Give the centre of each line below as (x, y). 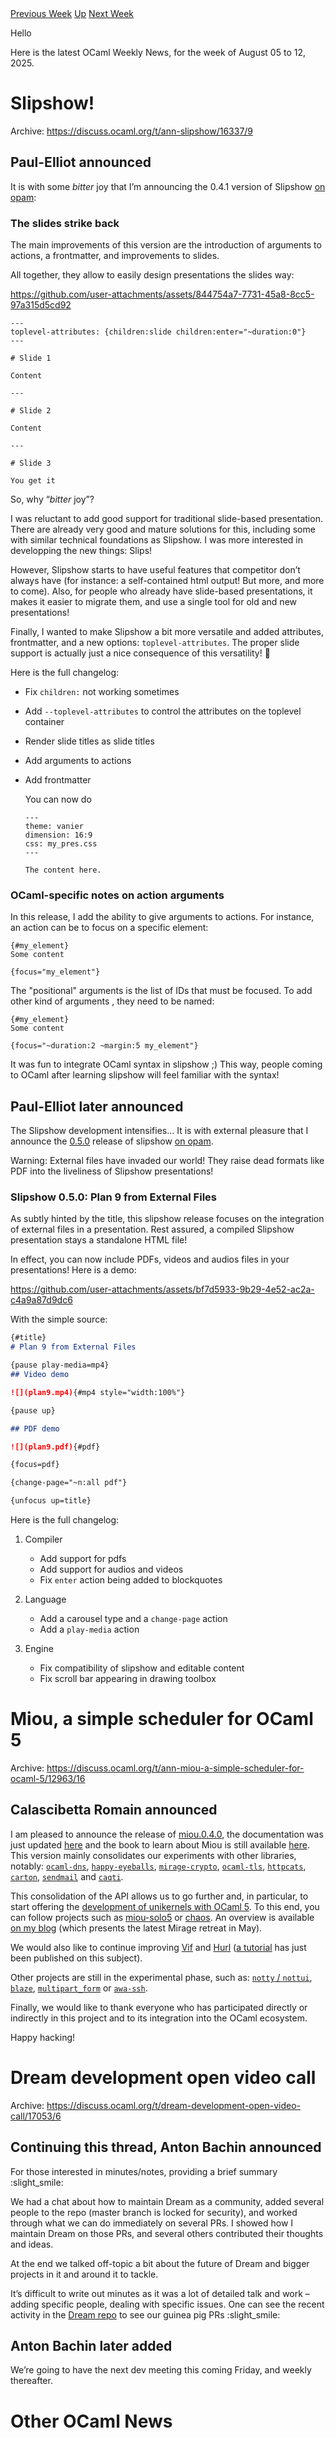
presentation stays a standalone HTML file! (99, 1240)
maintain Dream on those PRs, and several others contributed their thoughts (167, 2233)
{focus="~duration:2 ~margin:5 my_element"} (104, 1046)
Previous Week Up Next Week (72, 13)
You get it (33, 481)
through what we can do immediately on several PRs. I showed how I (152, 2223)
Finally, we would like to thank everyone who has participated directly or (159, 2007)
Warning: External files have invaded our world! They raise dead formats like (167, 1161)
